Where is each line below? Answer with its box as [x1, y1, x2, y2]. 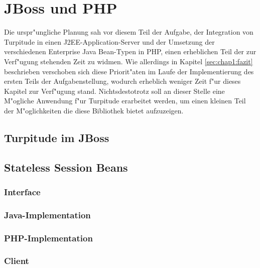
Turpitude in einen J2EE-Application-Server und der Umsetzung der [4, 36, 215, 47]
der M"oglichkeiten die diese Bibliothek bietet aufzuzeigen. [4, 105, 184, 115]
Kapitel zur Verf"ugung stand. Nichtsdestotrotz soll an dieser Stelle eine [4, 85, 225, 96]
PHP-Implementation [4, 231, 93, 244]
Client [4, 254, 29, 267]
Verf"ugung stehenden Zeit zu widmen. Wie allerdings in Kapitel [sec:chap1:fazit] [4, 56, 253, 66]
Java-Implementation [4, 208, 91, 221]
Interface [4, 185, 41, 198]
